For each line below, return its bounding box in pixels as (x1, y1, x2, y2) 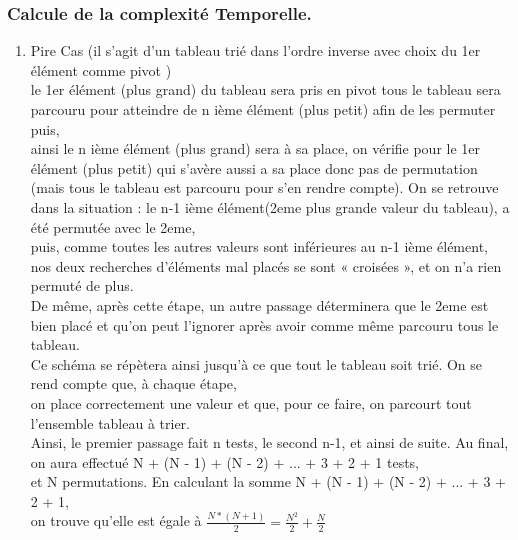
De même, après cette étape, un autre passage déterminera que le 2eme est (30, 294, 489, 315)
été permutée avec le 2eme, (30, 216, 196, 237)
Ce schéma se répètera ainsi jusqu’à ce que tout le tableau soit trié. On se (30, 353, 483, 374)
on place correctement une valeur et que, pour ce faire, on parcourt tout (30, 392, 472, 413)
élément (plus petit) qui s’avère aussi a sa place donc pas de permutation (30, 157, 478, 178)
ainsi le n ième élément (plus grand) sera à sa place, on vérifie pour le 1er (30, 138, 481, 159)
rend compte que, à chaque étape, (30, 373, 237, 394)
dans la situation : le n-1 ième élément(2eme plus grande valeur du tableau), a (30, 196, 510, 217)
